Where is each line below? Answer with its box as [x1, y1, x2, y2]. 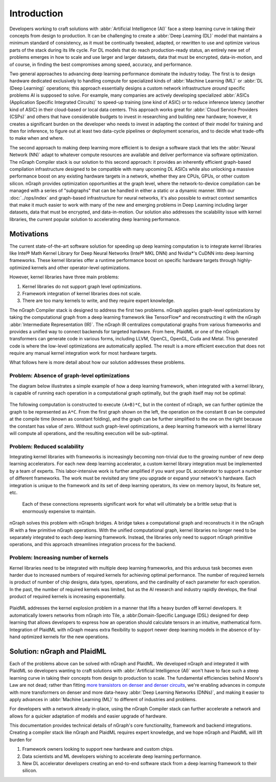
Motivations [9, 229, 49, 238]
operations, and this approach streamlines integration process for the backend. [9, 541, 176, 548]
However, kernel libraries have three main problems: [9, 274, 120, 280]
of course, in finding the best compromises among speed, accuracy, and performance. [9, 61, 193, 68]
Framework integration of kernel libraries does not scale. [22, 290, 142, 296]
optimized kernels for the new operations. [21, 634, 109, 640]
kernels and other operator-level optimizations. [31, 264, 130, 271]
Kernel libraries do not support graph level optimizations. [22, 283, 142, 289]
